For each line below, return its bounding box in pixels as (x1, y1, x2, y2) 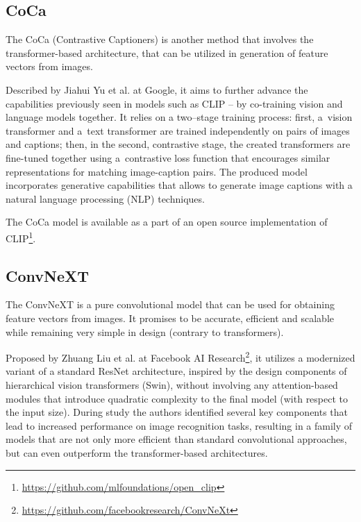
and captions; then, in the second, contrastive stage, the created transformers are (6, 137, 351, 151)
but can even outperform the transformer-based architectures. (6, 445, 268, 460)
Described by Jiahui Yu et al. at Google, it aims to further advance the (6, 82, 308, 96)
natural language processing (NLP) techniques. (6, 191, 205, 205)
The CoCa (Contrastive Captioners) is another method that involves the (6, 32, 314, 47)
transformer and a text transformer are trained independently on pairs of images (6, 123, 350, 137)
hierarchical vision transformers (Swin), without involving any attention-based (6, 378, 338, 391)
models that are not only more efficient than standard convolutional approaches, (6, 432, 347, 446)
